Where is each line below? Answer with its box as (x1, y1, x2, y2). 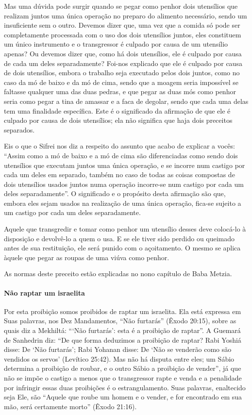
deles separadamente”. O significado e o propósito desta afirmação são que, (4, 188, 226, 199)
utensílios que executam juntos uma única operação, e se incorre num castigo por (4, 160, 245, 170)
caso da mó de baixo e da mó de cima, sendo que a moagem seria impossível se (4, 77, 238, 87)
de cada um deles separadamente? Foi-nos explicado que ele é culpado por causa (4, 58, 242, 68)
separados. (4, 124, 35, 134)
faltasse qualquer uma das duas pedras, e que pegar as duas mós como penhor (4, 86, 236, 97)
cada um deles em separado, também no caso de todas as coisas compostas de (4, 169, 235, 180)
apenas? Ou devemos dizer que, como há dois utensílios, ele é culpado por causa (4, 48, 242, 58)
